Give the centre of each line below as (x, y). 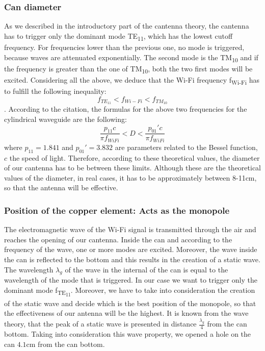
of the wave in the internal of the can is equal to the (147, 269)
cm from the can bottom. (65, 344)
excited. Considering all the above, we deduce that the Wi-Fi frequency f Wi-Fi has (132, 80)
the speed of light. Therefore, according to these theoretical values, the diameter (135, 157)
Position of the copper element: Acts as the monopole (117, 210)
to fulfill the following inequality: (55, 91)
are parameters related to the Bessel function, (186, 147)
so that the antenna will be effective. (61, 187)
